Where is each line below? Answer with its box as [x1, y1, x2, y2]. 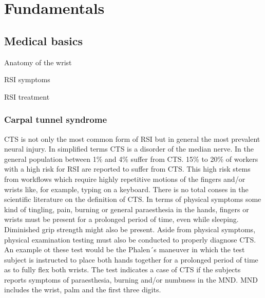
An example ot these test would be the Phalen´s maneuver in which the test [4, 244, 245, 255]
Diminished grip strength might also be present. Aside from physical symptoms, [4, 223, 256, 234]
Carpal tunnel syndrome [4, 113, 107, 126]
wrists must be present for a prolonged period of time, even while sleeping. [4, 214, 239, 225]
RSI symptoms [4, 74, 50, 85]
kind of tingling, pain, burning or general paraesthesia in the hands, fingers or [4, 203, 249, 214]
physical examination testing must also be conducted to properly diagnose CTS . [4, 234, 256, 245]
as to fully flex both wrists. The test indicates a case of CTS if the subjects [4, 264, 241, 275]
